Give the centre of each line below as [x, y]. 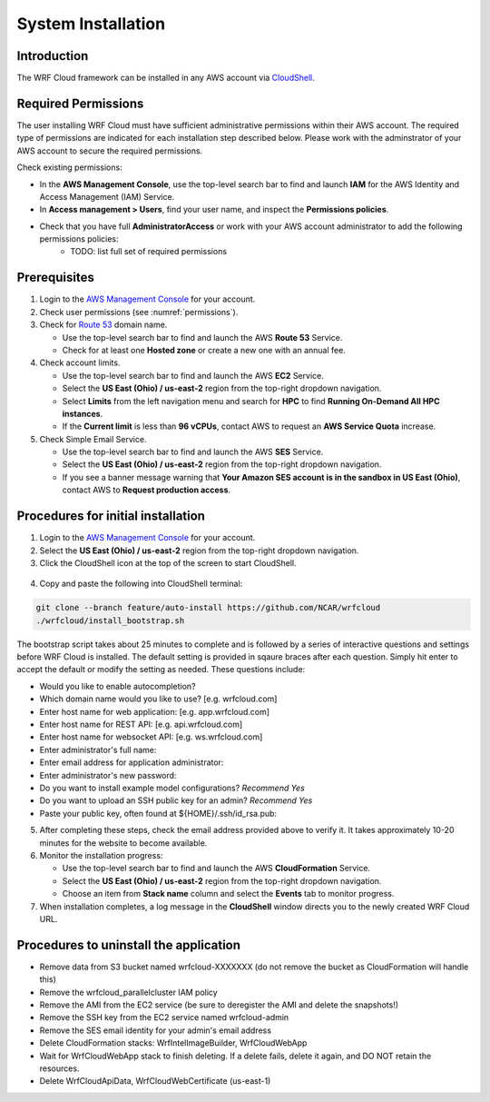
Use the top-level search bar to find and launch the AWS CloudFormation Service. [216, 869]
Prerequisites [55, 278]
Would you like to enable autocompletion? [118, 686]
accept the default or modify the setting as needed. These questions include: [161, 670]
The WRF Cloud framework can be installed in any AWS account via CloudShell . [166, 78]
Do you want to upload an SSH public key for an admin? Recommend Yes [176, 800]
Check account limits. [80, 362]
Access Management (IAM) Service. [107, 196]
